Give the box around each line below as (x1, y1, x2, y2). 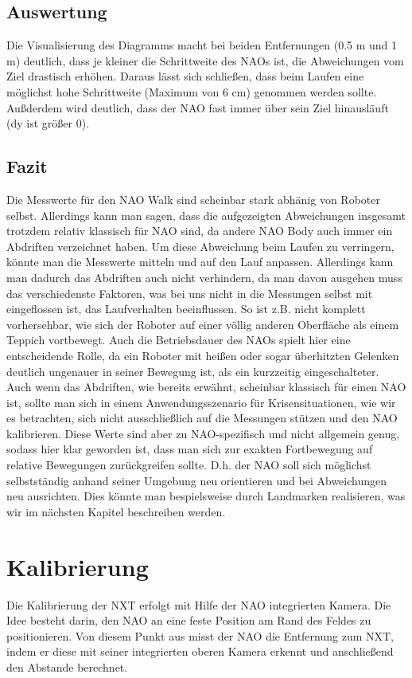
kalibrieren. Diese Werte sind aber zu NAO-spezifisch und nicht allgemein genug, (6, 425, 400, 441)
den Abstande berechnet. (6, 658, 128, 675)
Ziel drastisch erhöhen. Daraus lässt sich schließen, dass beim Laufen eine (6, 68, 364, 84)
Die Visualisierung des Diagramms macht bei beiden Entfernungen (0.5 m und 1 (6, 37, 398, 53)
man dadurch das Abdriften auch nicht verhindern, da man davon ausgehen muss (6, 268, 402, 285)
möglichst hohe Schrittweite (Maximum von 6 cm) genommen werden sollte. (6, 83, 377, 100)
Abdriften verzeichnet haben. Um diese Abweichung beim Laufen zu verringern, (6, 237, 395, 254)
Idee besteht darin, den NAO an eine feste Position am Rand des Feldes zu (6, 612, 371, 629)
